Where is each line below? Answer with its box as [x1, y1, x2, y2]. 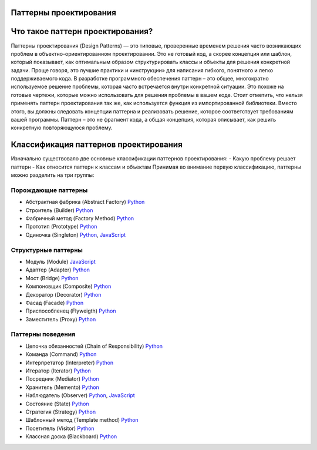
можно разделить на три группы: [11, 172, 95, 179]
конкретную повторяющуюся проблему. [11, 124, 113, 132]
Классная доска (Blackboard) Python [25, 433, 117, 440]
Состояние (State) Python [25, 400, 89, 407]
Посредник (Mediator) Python [25, 375, 99, 382]
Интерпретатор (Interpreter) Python [25, 359, 114, 366]
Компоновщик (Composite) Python [25, 283, 112, 290]
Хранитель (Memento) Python [25, 384, 99, 391]
